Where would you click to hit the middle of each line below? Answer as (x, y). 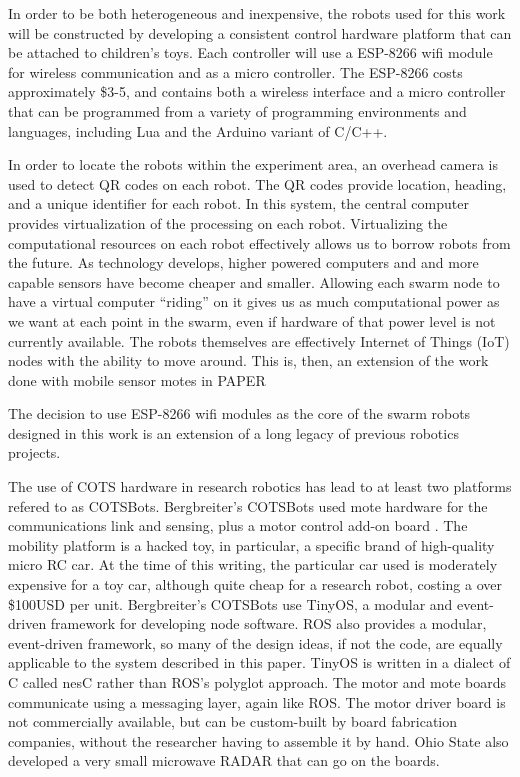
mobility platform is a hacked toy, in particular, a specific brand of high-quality (251, 544)
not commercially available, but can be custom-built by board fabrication (233, 721)
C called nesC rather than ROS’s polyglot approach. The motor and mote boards (257, 682)
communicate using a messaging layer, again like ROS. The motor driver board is (257, 701)
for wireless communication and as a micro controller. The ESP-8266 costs (235, 71)
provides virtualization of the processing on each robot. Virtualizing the (228, 222)
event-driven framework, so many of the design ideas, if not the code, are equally (255, 642)
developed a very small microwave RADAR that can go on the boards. (224, 760)
